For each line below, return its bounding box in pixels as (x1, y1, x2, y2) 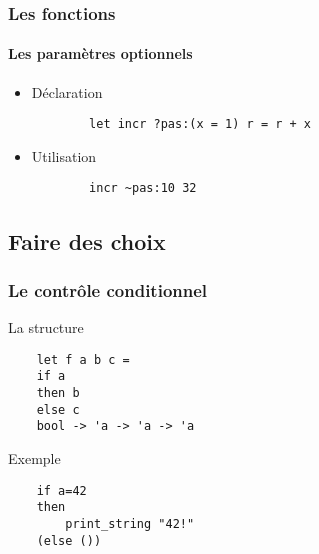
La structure (8, 317, 84, 338)
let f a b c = (36, 352, 130, 367)
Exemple (8, 448, 61, 469)
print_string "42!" (65, 516, 195, 531)
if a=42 (36, 483, 87, 498)
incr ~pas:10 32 (89, 181, 197, 196)
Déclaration (31, 81, 103, 102)
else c (36, 402, 80, 417)
